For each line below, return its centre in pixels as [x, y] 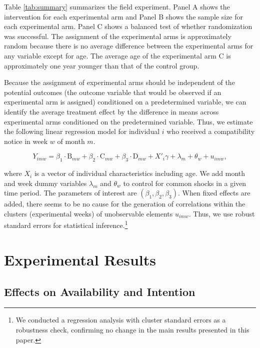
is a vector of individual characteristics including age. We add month [140, 173]
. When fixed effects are [214, 193]
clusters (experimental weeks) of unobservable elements [88, 213]
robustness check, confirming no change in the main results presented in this [132, 329]
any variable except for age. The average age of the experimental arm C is [117, 55]
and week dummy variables [45, 183]
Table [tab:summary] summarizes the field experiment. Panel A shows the [117, 6]
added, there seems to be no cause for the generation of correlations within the [125, 204]
